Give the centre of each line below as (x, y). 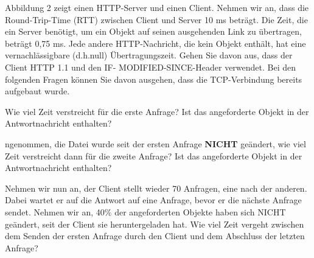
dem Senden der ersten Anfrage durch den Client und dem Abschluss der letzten (155, 236)
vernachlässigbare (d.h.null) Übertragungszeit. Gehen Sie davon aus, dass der (149, 55)
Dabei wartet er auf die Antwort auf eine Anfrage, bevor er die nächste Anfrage (153, 200)
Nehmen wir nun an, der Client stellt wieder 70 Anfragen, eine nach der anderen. (156, 188)
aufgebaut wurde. (37, 91)
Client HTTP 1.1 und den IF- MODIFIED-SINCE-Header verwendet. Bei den (151, 67)
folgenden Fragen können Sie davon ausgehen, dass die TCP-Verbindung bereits (154, 79)
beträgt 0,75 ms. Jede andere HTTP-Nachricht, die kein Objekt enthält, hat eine (155, 43)
